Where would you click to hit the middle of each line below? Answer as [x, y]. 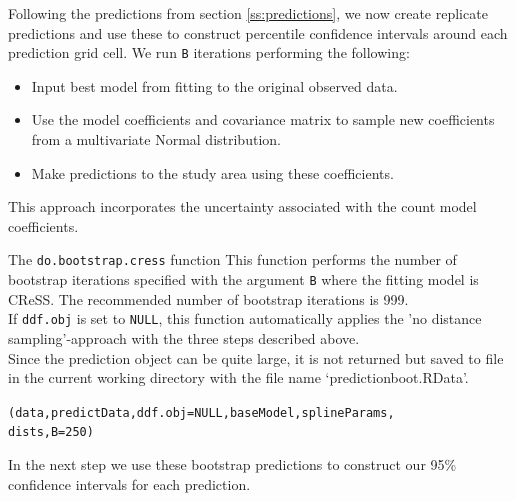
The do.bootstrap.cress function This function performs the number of [232, 259]
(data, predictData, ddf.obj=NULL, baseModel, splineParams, [201, 412]
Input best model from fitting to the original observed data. [214, 85]
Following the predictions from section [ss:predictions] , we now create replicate [248, 13]
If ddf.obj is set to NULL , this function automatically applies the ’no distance [245, 318]
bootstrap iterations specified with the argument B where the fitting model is [243, 279]
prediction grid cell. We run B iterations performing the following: [209, 52]
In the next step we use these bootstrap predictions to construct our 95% [232, 464]
